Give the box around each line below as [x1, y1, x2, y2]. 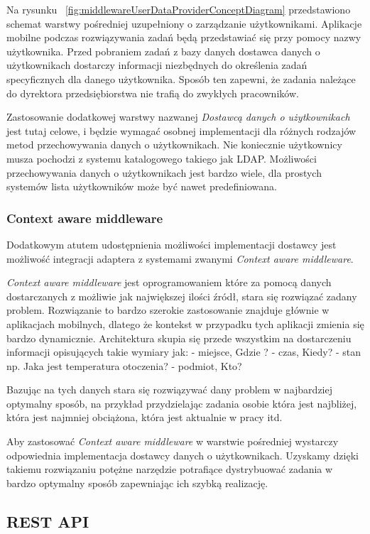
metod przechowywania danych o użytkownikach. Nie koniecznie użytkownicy [6, 137, 342, 152]
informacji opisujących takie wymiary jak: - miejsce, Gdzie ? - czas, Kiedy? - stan [6, 344, 361, 359]
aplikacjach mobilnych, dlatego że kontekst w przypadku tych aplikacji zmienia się [6, 316, 364, 331]
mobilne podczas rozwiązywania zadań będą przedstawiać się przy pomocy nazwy [6, 30, 361, 45]
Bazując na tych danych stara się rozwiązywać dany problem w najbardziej [6, 382, 332, 397]
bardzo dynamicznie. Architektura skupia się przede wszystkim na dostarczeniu [6, 330, 352, 345]
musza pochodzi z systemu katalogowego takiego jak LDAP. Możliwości [6, 151, 317, 165]
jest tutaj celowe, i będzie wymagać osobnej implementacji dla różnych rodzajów [6, 123, 357, 138]
